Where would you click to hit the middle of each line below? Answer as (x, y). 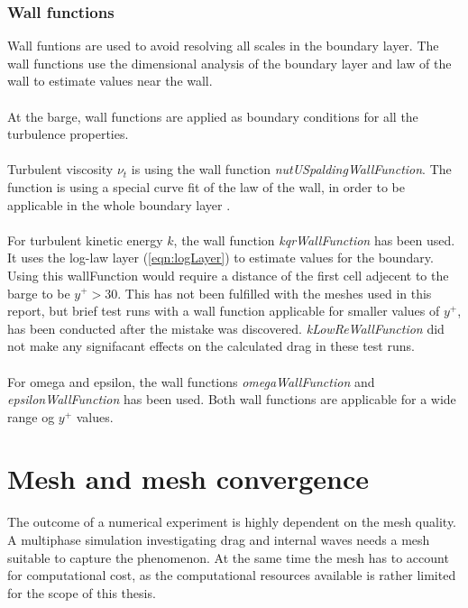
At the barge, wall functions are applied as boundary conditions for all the (213, 116)
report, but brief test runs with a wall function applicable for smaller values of (224, 311)
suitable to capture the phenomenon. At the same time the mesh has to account (228, 557)
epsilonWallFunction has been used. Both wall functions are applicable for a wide (232, 399)
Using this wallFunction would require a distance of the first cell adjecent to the (228, 275)
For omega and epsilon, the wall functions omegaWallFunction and (191, 381)
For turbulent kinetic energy (85, 240)
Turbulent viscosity (60, 169)
